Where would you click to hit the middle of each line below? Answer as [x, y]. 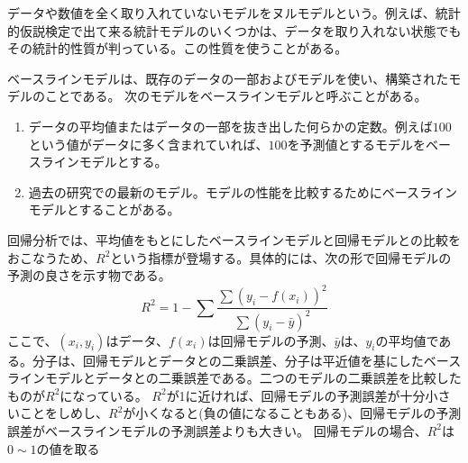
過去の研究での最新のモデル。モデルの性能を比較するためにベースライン [243, 191]
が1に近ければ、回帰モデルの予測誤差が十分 [296, 395]
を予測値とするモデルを [356, 144]
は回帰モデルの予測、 [271, 340]
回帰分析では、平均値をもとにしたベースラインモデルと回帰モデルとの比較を [234, 239]
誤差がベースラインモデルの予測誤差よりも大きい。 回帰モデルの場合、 [217, 430]
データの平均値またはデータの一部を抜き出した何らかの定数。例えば [230, 126]
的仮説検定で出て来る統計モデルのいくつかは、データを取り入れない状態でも [234, 30]
